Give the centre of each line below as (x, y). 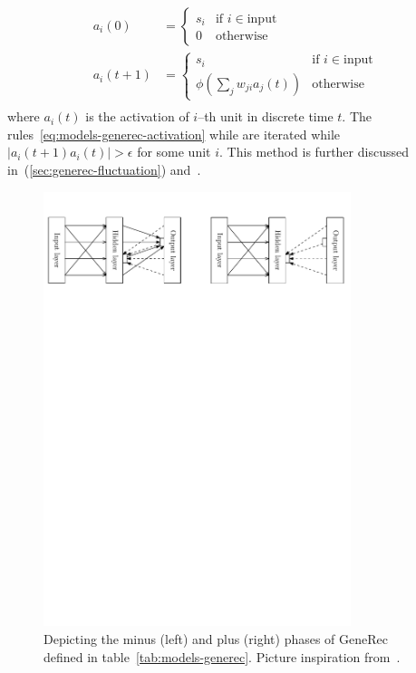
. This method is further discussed (314, 152)
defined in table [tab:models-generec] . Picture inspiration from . (222, 656)
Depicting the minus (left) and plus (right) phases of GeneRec (216, 639)
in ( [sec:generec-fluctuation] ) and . (104, 169)
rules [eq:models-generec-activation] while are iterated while (174, 134)
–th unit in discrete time (266, 116)
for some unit (174, 152)
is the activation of (137, 116)
